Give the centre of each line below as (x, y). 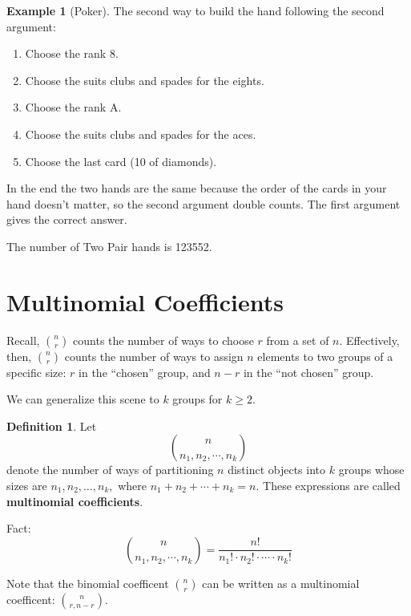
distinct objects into (277, 470)
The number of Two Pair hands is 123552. (109, 246)
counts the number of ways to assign (154, 356)
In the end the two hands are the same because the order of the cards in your (197, 188)
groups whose (371, 470)
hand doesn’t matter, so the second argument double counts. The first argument (203, 203)
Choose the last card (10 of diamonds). (121, 161)
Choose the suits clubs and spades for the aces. (141, 134)
